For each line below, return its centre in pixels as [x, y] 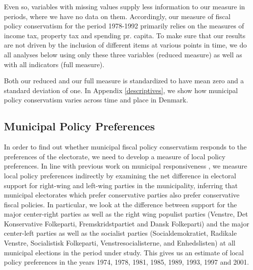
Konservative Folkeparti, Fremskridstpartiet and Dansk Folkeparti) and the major [127, 223]
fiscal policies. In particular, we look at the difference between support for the [121, 204]
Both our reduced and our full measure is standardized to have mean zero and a [124, 81]
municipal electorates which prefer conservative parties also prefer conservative [122, 195]
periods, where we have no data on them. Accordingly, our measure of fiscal [117, 16]
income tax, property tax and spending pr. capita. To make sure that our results [125, 35]
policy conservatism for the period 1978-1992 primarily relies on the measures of [124, 26]
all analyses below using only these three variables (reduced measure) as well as [123, 54]
